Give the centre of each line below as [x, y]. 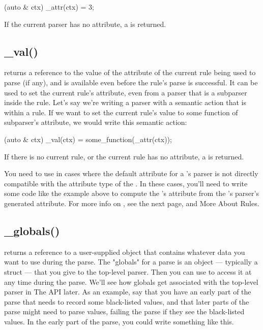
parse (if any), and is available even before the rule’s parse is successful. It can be [131, 82]
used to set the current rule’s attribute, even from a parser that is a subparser [126, 92]
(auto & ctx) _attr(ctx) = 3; [49, 7]
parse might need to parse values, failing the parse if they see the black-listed [124, 311]
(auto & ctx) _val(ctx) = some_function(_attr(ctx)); [88, 139]
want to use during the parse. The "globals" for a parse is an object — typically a [131, 262]
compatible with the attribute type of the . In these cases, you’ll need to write [126, 183]
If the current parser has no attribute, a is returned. [85, 24]
